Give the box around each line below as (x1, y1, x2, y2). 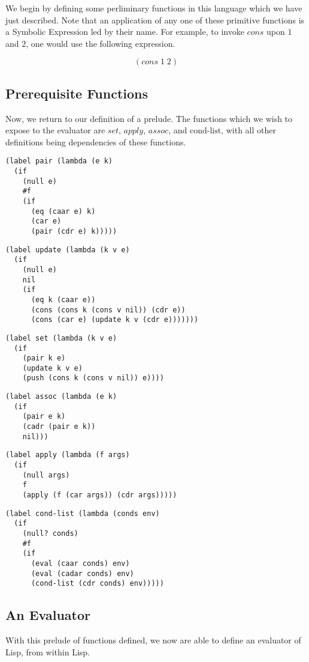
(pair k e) (22, 354, 66, 363)
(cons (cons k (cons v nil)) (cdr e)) (31, 305, 186, 314)
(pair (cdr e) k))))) (31, 226, 117, 235)
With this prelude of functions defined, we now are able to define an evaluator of (5, 634, 301, 646)
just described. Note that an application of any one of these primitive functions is (5, 13, 305, 26)
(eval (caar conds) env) (31, 559, 130, 568)
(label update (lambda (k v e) (5, 245, 130, 254)
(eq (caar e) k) (31, 207, 96, 216)
